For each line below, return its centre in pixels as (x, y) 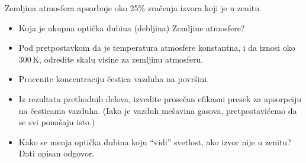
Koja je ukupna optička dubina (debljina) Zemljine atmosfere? (132, 27)
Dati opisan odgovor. (57, 153)
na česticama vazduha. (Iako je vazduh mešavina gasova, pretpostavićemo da (158, 110)
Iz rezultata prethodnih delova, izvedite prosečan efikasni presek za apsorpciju (160, 98)
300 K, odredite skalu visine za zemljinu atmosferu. (111, 59)
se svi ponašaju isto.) (57, 122)
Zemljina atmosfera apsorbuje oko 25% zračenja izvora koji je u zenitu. (133, 8)
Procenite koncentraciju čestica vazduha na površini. (114, 79)
